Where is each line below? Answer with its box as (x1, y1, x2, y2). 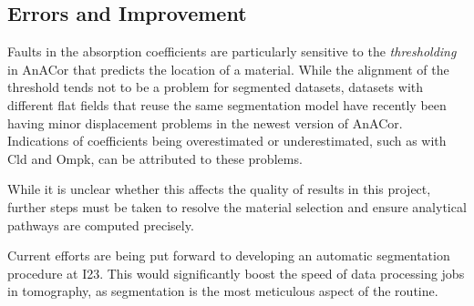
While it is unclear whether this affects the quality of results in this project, (7, 179, 431, 199)
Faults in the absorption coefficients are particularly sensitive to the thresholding (7, 42, 457, 61)
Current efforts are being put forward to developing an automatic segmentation (7, 246, 450, 265)
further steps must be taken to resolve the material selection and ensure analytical (7, 197, 467, 216)
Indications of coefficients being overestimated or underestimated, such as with (7, 131, 447, 150)
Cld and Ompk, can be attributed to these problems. (7, 148, 303, 168)
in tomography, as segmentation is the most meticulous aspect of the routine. (7, 281, 438, 301)
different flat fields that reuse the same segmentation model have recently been (7, 95, 447, 114)
